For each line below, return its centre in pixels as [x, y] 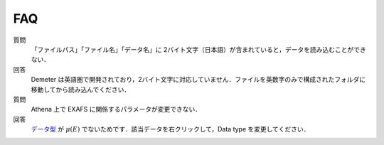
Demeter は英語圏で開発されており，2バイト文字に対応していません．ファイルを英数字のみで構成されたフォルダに [198, 80]
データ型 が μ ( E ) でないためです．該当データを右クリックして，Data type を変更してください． [170, 129]
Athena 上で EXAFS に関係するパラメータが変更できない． [116, 109]
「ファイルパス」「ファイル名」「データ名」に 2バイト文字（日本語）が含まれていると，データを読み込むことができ [198, 49]
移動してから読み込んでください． [81, 90]
